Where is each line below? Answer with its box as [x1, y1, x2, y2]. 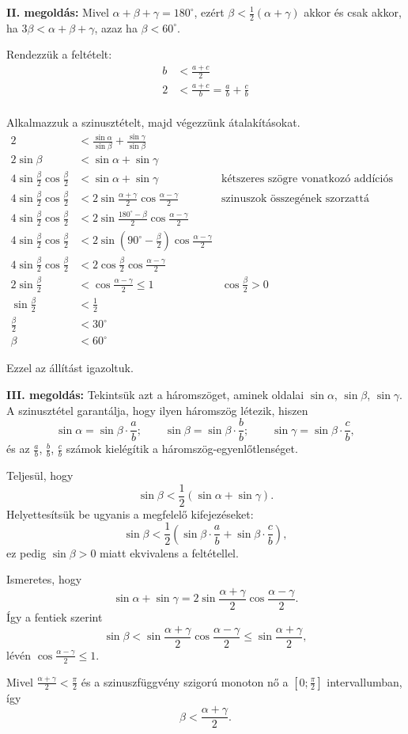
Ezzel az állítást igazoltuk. [6, 359, 134, 376]
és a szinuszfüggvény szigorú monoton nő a [81, 673, 289, 690]
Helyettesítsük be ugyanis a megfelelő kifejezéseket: [6, 505, 254, 522]
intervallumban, [327, 673, 402, 690]
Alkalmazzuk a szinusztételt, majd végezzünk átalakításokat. [6, 114, 300, 131]
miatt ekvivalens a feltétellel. [100, 544, 239, 561]
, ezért [194, 4, 225, 20]
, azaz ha [94, 19, 138, 36]
